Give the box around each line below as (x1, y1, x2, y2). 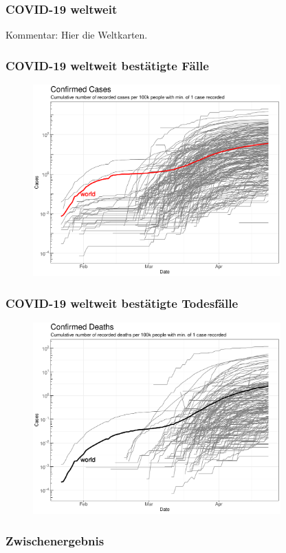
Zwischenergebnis (5, 532, 104, 549)
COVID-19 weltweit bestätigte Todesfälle (5, 294, 239, 311)
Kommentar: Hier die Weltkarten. (5, 28, 148, 42)
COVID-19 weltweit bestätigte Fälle (5, 56, 209, 74)
